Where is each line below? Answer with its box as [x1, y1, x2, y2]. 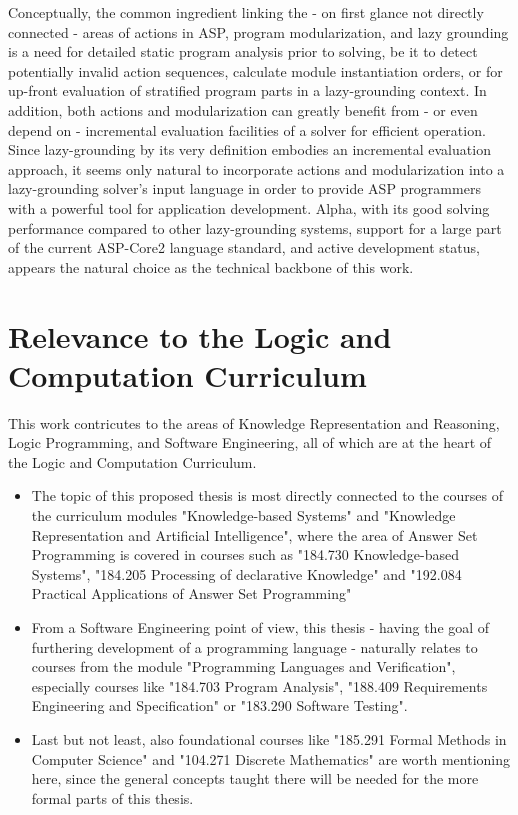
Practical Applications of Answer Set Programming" [31, 583, 352, 604]
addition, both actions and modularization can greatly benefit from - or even [8, 99, 478, 120]
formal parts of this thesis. [31, 787, 194, 808]
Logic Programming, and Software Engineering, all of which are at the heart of [8, 432, 492, 453]
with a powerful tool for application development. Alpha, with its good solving [8, 197, 490, 218]
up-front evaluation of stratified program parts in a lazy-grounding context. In [8, 80, 487, 101]
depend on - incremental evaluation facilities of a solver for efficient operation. [8, 119, 486, 140]
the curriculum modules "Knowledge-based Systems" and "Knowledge [31, 505, 456, 525]
